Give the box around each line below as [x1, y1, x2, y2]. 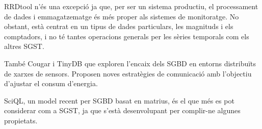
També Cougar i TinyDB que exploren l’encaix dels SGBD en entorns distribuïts [4, 58, 256, 68]
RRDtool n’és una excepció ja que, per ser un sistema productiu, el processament [4, 1, 258, 11]
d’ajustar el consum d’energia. [4, 78, 98, 89]
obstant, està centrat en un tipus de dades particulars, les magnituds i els [4, 21, 233, 32]
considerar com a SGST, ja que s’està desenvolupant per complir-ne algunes [4, 105, 241, 116]
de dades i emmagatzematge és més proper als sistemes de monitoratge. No [4, 11, 239, 21]
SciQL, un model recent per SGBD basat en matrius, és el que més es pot [4, 95, 234, 106]
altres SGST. [4, 41, 44, 51]
